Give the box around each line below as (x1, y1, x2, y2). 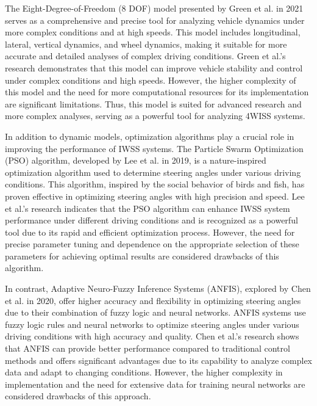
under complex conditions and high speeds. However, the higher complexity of (5, 73, 296, 86)
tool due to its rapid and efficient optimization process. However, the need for (5, 225, 295, 238)
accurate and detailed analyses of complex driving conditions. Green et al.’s (5, 49, 286, 62)
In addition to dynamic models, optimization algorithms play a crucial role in (5, 129, 294, 142)
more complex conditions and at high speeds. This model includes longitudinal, (5, 26, 301, 38)
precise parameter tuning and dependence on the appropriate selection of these (5, 237, 299, 250)
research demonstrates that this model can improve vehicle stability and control (5, 61, 303, 74)
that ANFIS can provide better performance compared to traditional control (5, 342, 290, 355)
